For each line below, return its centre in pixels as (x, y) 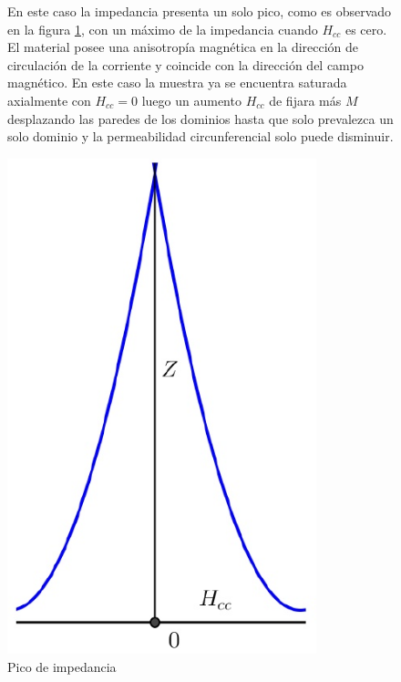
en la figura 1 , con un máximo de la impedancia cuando (163, 29)
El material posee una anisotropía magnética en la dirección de (183, 47)
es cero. (366, 29)
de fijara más (305, 100)
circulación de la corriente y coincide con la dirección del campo (185, 64)
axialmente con (49, 100)
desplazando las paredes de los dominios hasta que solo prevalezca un (200, 118)
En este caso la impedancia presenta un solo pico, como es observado (200, 11)
